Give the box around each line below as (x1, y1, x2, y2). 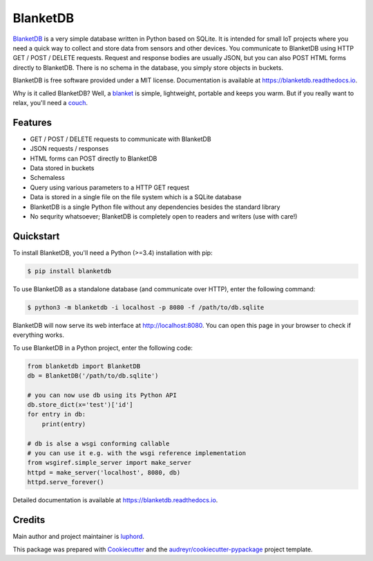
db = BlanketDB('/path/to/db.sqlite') (27, 371, 159, 380)
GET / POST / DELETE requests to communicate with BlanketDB (30, 135, 211, 143)
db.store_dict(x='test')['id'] (27, 401, 134, 409)
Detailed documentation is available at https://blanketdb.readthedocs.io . (12, 496, 218, 504)
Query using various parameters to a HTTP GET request (30, 183, 190, 192)
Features (12, 116, 52, 128)
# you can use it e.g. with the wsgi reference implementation (27, 450, 247, 457)
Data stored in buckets (30, 163, 95, 172)
